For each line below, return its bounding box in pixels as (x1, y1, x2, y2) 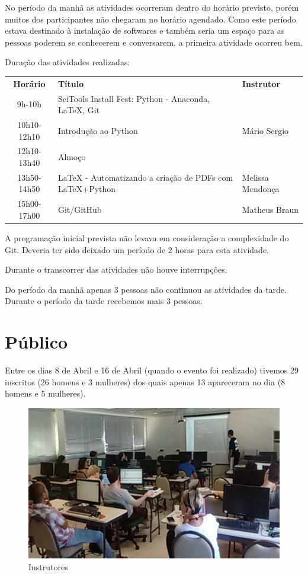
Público (5, 330, 68, 354)
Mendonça (242, 183, 280, 195)
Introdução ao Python (57, 124, 138, 136)
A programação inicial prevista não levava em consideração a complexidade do (5, 232, 289, 244)
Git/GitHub (57, 203, 102, 216)
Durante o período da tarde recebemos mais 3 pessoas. (5, 295, 203, 307)
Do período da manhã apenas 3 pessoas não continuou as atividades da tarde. (5, 283, 287, 295)
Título (57, 77, 84, 90)
